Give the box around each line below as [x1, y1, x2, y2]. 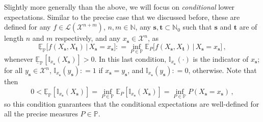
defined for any [4, 21, 51, 32]
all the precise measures [4, 108, 78, 119]
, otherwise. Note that [188, 65, 257, 75]
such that [182, 21, 212, 32]
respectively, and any [55, 33, 121, 43]
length [4, 33, 24, 43]
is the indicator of [193, 54, 249, 64]
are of [239, 21, 257, 32]
